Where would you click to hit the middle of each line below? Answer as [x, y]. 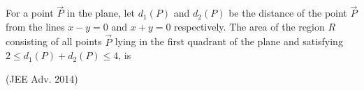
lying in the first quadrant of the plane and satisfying [229, 41]
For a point [30, 13]
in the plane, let [101, 13]
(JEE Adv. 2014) [42, 78]
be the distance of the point [288, 13]
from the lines [35, 26]
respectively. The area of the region [249, 26]
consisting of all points [54, 41]
